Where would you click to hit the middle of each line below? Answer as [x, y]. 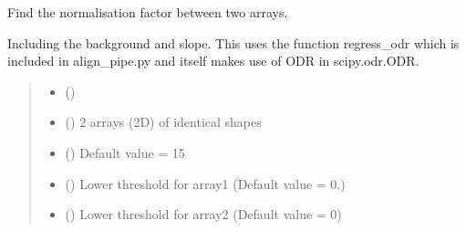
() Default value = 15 [125, 152]
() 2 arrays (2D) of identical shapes [163, 122]
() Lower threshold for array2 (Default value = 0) [203, 214]
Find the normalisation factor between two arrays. [148, 12]
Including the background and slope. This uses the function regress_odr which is [233, 42]
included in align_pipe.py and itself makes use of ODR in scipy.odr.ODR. [213, 61]
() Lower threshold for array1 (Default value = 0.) [205, 183]
